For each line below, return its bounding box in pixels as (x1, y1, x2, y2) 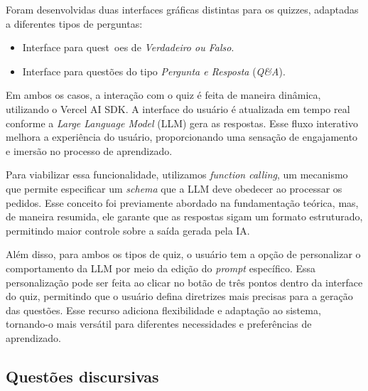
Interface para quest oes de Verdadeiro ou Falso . (22, 40, 234, 55)
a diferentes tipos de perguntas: (6, 16, 143, 31)
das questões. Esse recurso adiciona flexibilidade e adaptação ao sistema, (6, 302, 321, 317)
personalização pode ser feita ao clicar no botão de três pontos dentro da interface (6, 274, 363, 289)
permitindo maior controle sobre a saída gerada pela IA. (6, 223, 250, 237)
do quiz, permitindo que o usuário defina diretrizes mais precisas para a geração (6, 289, 353, 304)
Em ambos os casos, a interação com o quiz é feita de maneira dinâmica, (6, 87, 321, 102)
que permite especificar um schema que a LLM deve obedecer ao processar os (6, 181, 342, 195)
